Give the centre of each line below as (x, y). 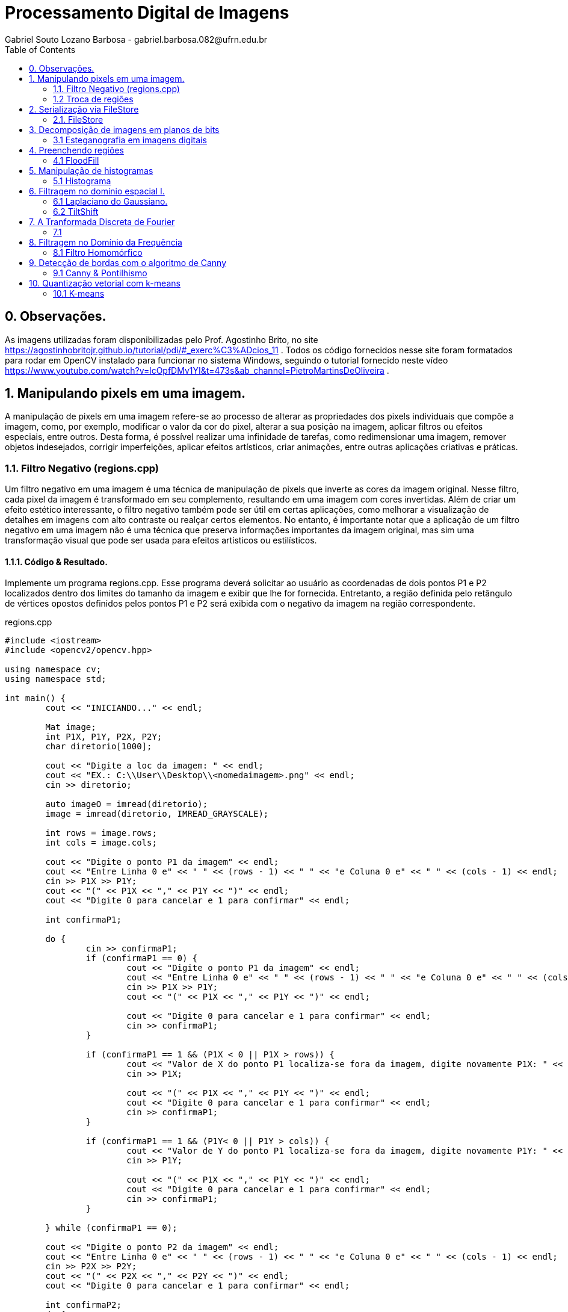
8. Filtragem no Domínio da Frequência (106, 242)
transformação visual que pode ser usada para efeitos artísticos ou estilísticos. (161, 540)
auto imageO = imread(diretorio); (127, 804)
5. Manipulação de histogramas (91, 170)
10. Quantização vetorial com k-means (105, 283)
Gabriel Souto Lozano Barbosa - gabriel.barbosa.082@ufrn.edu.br (136, 39)
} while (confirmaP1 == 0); (111, 1228)
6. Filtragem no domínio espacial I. (97, 191)
